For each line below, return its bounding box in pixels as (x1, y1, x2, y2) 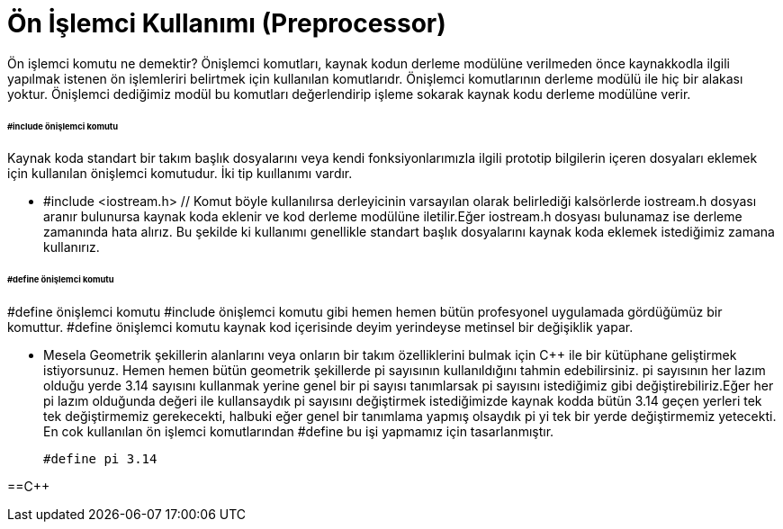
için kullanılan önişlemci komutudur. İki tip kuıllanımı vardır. (7, 166, 353, 182)
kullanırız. (43, 239, 100, 256)
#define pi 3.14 (43, 452, 157, 467)
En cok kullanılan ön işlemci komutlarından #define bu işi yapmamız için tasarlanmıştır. (43, 424, 554, 440)
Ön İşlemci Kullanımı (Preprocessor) (7, 8, 446, 39)
